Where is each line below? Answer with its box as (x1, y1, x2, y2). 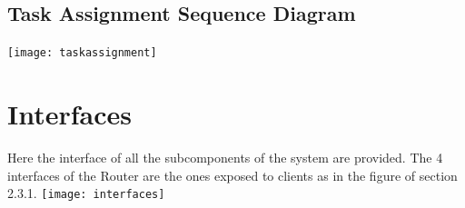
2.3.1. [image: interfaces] (7, 183, 165, 203)
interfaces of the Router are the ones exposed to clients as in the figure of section (7, 165, 458, 184)
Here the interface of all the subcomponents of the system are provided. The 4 (7, 147, 443, 166)
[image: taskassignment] (7, 46, 157, 60)
